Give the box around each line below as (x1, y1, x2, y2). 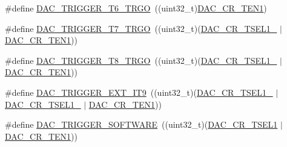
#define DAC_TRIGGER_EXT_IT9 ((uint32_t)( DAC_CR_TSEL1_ (5, 86, 273, 98)
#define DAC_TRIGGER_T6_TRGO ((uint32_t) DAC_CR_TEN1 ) (5, 2, 267, 14)
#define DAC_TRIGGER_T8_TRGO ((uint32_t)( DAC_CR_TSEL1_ (5, 54, 277, 66)
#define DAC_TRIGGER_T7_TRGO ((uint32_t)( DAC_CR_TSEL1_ (5, 22, 277, 34)
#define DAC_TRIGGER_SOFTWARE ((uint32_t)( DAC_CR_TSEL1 (5, 118, 278, 131)
